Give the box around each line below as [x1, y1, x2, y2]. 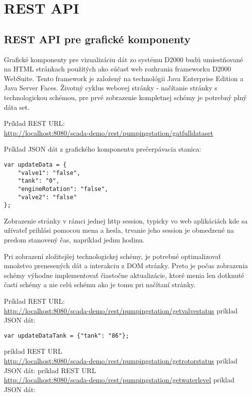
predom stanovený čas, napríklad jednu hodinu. [4, 235, 145, 245]
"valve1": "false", [17, 169, 81, 176]
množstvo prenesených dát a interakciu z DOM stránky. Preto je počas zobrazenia [4, 260, 248, 271]
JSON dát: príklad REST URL [4, 365, 96, 375]
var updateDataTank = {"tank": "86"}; [4, 332, 129, 339]
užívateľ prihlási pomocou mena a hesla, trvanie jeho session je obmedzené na [4, 225, 235, 235]
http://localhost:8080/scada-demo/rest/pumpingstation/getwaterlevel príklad [4, 375, 235, 385]
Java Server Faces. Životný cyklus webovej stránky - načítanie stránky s [4, 83, 218, 93]
